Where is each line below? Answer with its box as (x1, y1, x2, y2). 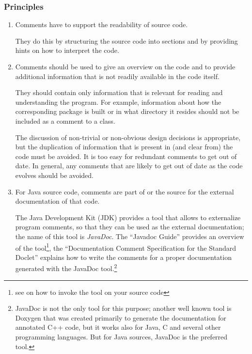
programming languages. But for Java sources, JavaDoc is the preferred (15, 331, 228, 341)
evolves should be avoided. (15, 170, 94, 180)
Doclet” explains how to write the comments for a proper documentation (15, 252, 232, 262)
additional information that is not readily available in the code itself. (15, 71, 220, 81)
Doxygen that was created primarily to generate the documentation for (15, 312, 226, 322)
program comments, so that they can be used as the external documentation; (15, 222, 244, 232)
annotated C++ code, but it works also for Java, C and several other (15, 322, 221, 332)
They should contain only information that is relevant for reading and (15, 87, 223, 97)
